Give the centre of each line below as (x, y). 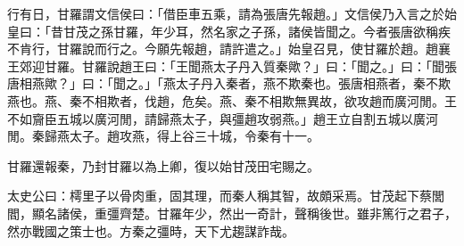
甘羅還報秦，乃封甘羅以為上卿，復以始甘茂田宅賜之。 (163, 165)
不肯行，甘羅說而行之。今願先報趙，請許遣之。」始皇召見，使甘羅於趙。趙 (223, 49)
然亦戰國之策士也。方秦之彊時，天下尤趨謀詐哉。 (151, 230)
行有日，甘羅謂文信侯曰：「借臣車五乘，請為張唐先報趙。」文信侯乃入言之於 (226, 13)
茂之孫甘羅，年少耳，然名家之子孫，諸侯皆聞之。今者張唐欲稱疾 (263, 31)
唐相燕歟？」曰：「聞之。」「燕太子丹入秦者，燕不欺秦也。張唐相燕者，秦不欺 (229, 83)
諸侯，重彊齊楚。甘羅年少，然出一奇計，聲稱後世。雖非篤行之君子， (257, 213)
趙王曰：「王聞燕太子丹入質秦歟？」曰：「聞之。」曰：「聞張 (288, 66)
